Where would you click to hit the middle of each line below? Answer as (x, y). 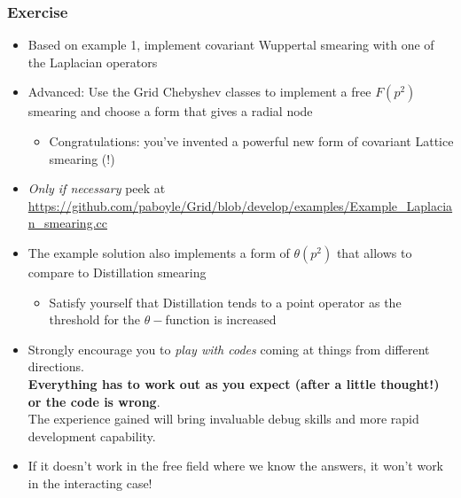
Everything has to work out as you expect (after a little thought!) (234, 383)
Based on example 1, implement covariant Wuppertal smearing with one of (231, 45)
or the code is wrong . (94, 401)
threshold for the (95, 319)
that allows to (374, 252)
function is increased (221, 319)
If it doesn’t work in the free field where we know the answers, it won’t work (236, 466)
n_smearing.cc (67, 223)
